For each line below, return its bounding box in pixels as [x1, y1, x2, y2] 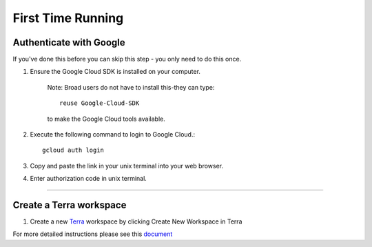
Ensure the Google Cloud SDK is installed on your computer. [30, 68, 201, 76]
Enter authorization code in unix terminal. [30, 175, 147, 183]
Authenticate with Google [12, 37, 125, 48]
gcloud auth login [42, 146, 105, 155]
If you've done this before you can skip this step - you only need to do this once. [12, 55, 242, 63]
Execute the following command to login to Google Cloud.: [30, 130, 196, 139]
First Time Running [12, 10, 124, 26]
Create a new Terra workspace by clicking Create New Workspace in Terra [30, 217, 242, 226]
